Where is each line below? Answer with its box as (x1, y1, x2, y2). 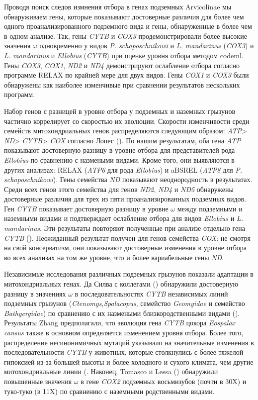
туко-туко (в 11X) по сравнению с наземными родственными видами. (4, 386, 215, 396)
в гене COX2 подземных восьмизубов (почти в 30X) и (81, 376, 247, 386)
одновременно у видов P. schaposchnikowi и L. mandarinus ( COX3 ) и (39, 40, 254, 51)
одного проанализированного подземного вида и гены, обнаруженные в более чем (4, 21, 252, 31)
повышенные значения (4, 376, 72, 386)
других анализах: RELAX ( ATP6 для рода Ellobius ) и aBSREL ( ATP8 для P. (4, 164, 243, 175)
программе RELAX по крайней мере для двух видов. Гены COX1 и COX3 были (4, 70, 249, 80)
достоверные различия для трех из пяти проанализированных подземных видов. (4, 194, 247, 204)
